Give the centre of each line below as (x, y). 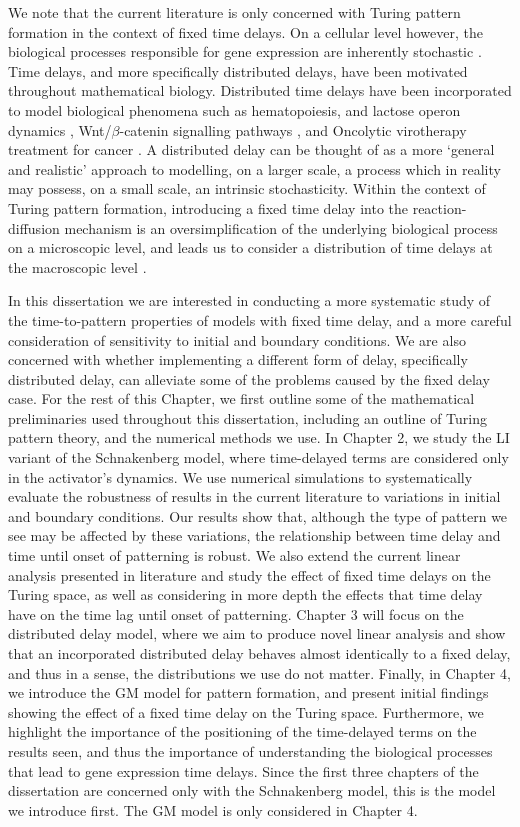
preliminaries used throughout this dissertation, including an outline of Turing (248, 417)
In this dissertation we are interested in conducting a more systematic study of (249, 300)
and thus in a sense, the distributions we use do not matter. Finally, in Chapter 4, (259, 672)
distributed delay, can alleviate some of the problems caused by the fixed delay (249, 378)
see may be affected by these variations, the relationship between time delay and (254, 535)
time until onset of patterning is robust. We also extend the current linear (234, 555)
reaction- (439, 207)
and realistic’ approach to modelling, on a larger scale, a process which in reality (254, 168)
